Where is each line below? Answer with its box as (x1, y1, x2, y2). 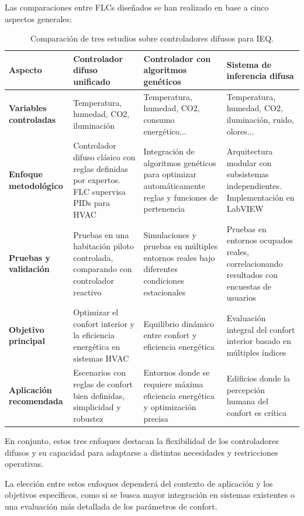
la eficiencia (73, 329, 115, 341)
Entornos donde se (143, 366, 210, 379)
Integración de (143, 145, 195, 157)
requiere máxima (143, 378, 203, 390)
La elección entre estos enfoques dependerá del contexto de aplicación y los (5, 477, 273, 489)
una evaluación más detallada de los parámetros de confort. (5, 500, 217, 512)
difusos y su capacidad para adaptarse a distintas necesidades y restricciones (5, 446, 278, 458)
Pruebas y (9, 251, 50, 263)
